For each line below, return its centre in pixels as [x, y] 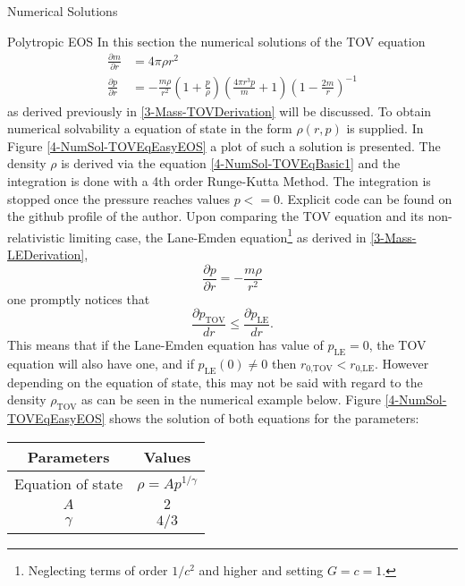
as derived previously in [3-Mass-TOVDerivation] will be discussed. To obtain [220, 110]
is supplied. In [385, 128]
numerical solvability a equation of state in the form [150, 128]
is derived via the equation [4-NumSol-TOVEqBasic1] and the [231, 163]
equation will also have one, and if [101, 363]
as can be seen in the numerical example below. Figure [231, 399]
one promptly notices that [79, 298]
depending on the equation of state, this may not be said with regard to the [215, 382]
